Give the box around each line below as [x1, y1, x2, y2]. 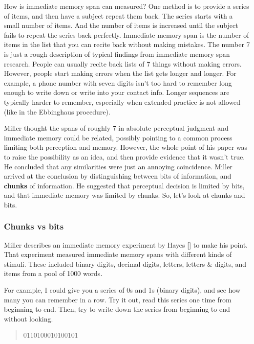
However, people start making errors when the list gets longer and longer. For [4, 68, 236, 78]
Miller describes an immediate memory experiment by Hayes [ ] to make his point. [4, 239, 248, 250]
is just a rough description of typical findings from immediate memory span [4, 48, 230, 59]
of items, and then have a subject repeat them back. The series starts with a [4, 10, 233, 21]
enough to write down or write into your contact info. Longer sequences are [4, 87, 230, 97]
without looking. [4, 313, 53, 323]
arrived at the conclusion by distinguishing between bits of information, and [4, 171, 232, 181]
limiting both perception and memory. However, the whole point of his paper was [4, 142, 248, 152]
